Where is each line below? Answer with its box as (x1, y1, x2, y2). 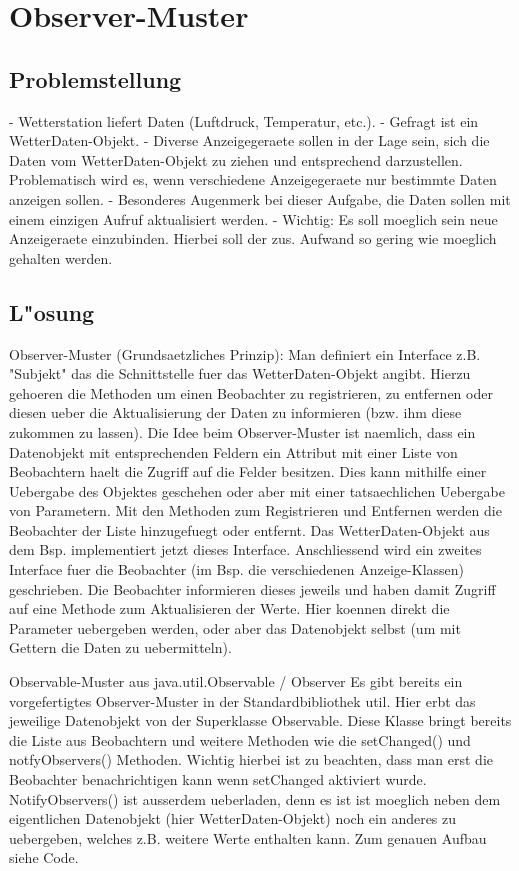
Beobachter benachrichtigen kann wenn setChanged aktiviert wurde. (9, 769, 427, 789)
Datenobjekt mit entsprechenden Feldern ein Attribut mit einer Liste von (9, 441, 458, 462)
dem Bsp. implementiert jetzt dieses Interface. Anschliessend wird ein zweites (9, 539, 482, 560)
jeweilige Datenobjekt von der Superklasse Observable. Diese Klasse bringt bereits (9, 710, 512, 731)
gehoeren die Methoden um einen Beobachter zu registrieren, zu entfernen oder (9, 382, 493, 403)
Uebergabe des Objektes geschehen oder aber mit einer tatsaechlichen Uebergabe (9, 480, 505, 501)
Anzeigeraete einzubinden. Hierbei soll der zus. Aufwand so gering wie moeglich (9, 228, 497, 249)
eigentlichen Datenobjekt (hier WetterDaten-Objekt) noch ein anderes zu (9, 808, 457, 829)
